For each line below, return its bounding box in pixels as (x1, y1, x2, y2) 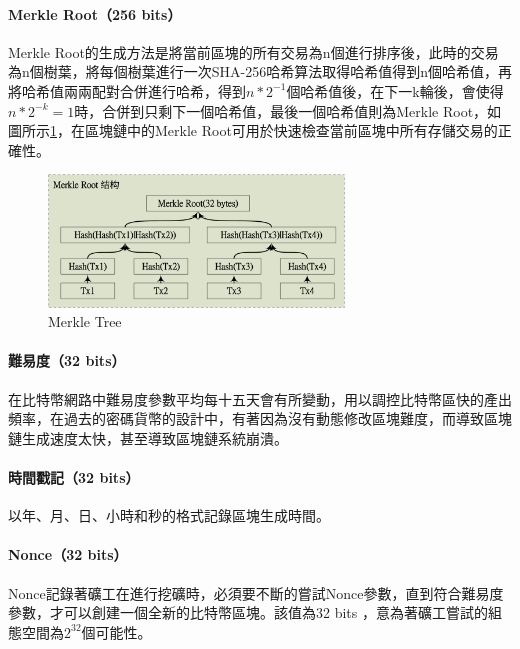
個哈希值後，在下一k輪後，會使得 (286, 80, 504, 101)
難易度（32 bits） (8, 350, 126, 371)
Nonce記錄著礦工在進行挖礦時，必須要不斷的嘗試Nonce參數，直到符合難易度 (8, 582, 504, 603)
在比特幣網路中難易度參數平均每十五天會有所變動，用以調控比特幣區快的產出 (8, 388, 512, 409)
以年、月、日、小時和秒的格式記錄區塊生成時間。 (8, 505, 330, 526)
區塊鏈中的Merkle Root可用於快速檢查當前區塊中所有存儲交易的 (84, 120, 498, 141)
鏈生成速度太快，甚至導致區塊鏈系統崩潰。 (8, 427, 288, 448)
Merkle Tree (48, 311, 122, 332)
